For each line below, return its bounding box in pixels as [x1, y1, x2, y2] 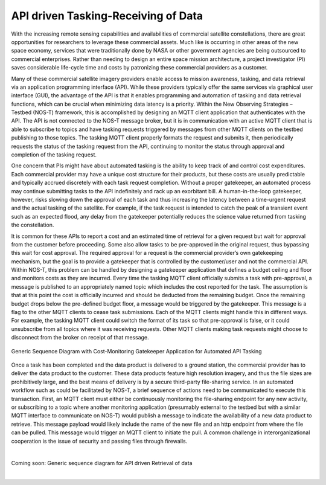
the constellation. [11, 221, 54, 229]
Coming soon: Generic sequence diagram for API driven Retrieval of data [11, 460, 193, 467]
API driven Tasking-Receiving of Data [11, 9, 203, 22]
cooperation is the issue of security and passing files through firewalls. [11, 437, 188, 445]
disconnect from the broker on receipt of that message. [11, 334, 149, 341]
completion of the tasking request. [11, 151, 97, 158]
